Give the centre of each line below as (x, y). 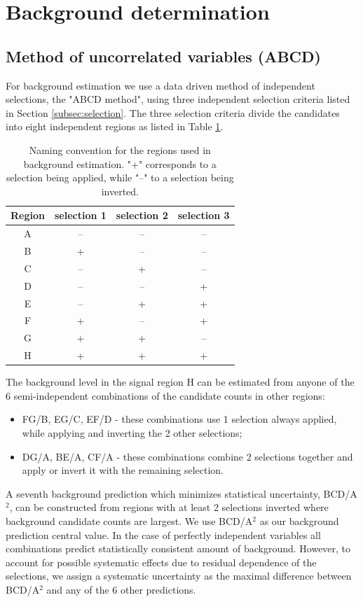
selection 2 (142, 215)
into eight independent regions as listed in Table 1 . (115, 126)
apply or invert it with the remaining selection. (123, 470)
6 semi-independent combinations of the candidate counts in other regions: (165, 395)
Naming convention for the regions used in (120, 149)
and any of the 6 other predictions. (121, 589)
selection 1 (80, 215)
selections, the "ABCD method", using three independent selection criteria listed (178, 99)
